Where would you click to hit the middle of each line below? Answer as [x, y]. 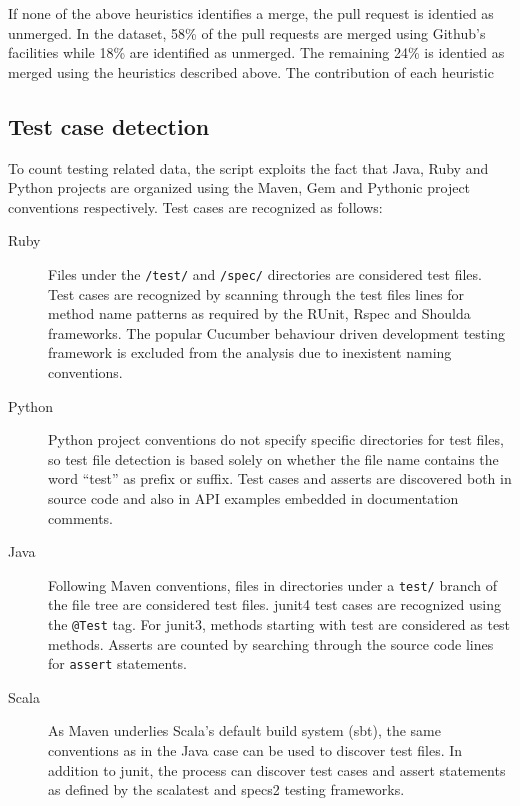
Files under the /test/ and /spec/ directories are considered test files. [265, 273]
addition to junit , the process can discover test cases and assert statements [277, 769]
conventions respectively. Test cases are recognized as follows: [195, 206]
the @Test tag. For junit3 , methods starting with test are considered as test [279, 623]
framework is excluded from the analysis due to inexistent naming [250, 352]
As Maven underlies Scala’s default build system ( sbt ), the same [244, 730]
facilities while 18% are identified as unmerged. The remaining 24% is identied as [256, 52]
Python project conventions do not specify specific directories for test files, [276, 439]
